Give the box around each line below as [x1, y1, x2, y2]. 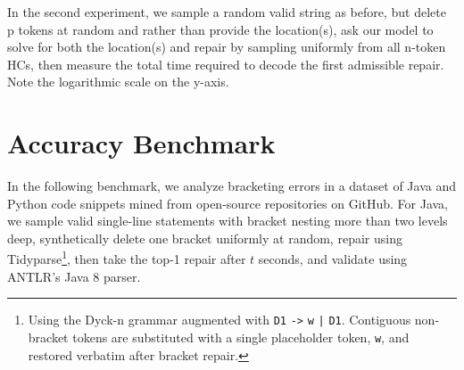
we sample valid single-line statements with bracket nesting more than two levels [7, 211, 448, 230]
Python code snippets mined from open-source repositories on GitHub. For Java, [7, 193, 449, 212]
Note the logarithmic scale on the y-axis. [7, 72, 229, 91]
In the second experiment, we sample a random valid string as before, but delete [7, 3, 446, 21]
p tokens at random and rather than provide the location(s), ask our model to [7, 20, 434, 38]
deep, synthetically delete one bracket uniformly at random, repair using [7, 228, 402, 247]
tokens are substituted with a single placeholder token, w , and [72, 327, 410, 346]
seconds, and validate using [258, 250, 408, 268]
